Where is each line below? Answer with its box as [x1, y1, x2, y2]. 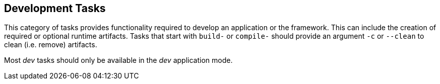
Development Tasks [4, 2, 106, 15]
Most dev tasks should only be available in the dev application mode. [4, 56, 233, 65]
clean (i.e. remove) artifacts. [4, 40, 97, 49]
